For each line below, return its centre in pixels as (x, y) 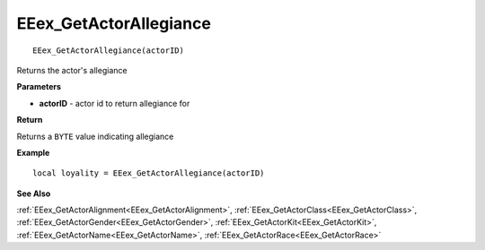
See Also (34, 194)
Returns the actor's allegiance (72, 70)
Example (33, 152)
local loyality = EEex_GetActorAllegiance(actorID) (149, 173)
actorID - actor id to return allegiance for (115, 103)
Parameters (39, 87)
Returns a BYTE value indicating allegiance (95, 136)
